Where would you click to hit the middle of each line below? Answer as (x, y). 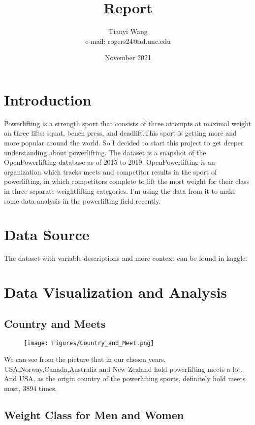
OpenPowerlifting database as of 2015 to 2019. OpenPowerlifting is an (110, 162)
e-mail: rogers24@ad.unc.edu (128, 41)
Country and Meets (55, 323)
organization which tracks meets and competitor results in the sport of (111, 171)
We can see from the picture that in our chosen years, (85, 359)
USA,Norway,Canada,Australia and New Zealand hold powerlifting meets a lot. (123, 369)
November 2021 (128, 57)
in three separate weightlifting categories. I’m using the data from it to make (120, 191)
